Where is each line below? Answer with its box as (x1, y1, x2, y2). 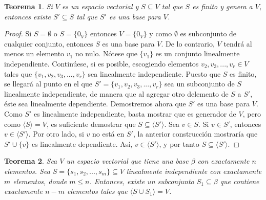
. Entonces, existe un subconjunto (89, 175, 194, 186)
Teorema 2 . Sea (4, 155, 57, 166)
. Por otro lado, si (28, 128, 84, 139)
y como (149, 28, 172, 39)
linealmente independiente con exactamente (126, 165, 262, 176)
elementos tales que (67, 186, 128, 196)
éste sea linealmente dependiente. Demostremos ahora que (4, 98, 186, 109)
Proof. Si (4, 28, 32, 39)
